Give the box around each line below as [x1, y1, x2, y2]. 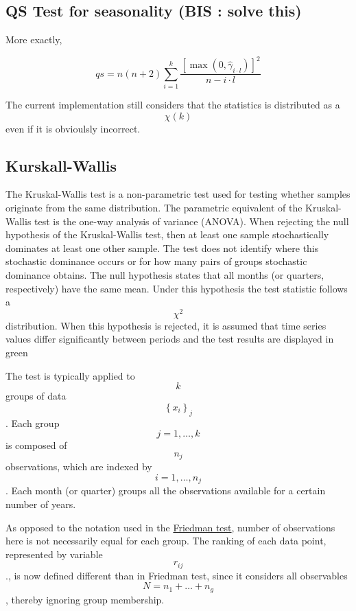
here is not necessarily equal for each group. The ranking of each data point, [5, 533, 327, 548]
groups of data [5, 389, 67, 403]
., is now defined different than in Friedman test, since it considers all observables [5, 568, 348, 582]
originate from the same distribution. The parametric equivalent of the [5, 200, 302, 215]
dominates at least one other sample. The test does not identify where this [5, 240, 319, 255]
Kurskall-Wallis [5, 154, 117, 176]
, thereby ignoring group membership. [5, 592, 165, 606]
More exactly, [5, 32, 62, 47]
